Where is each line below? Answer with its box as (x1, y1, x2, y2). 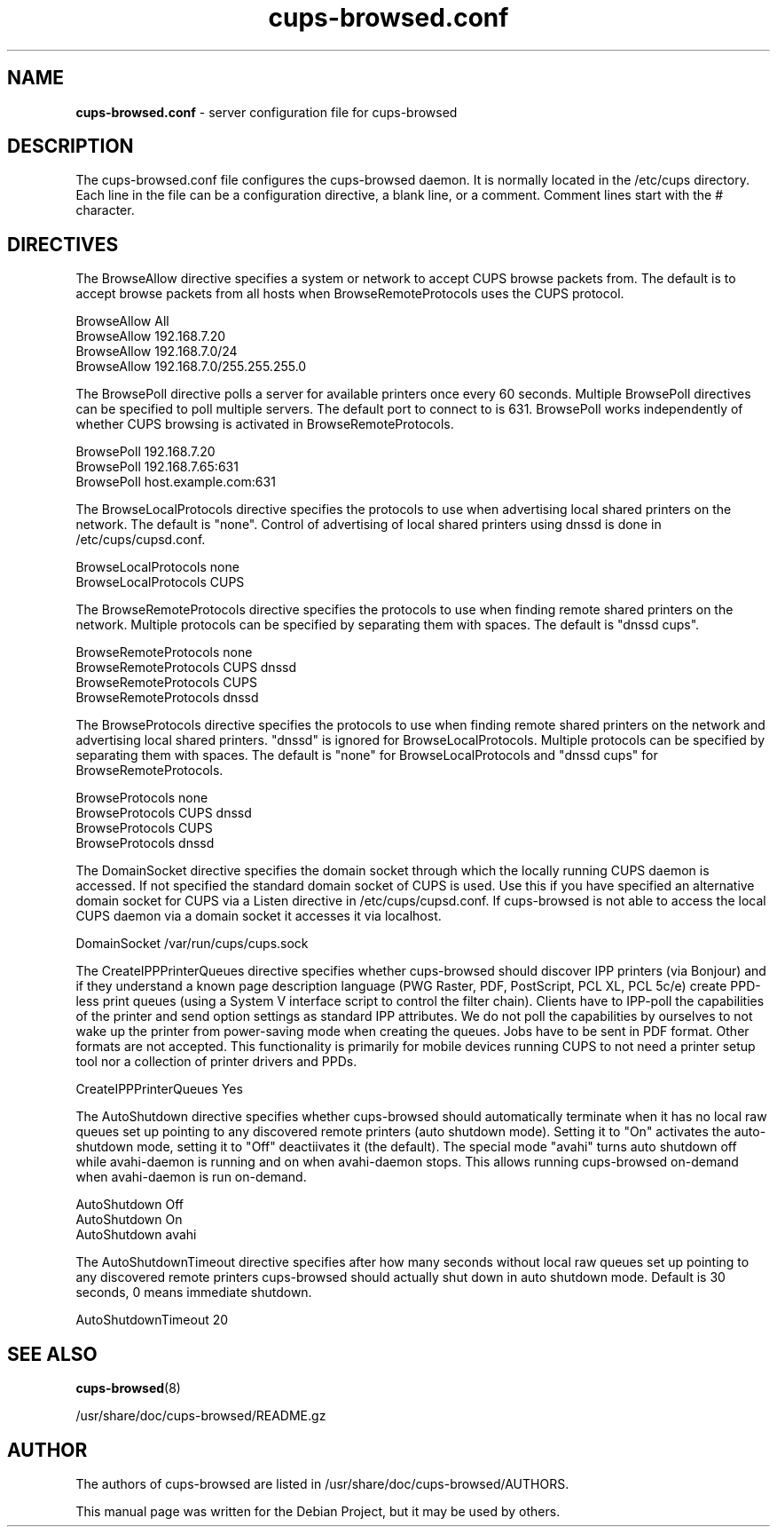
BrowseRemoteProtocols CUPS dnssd (75, 660, 296, 676)
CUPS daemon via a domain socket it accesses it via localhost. (75, 908, 442, 924)
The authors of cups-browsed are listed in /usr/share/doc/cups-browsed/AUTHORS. (75, 1475, 569, 1491)
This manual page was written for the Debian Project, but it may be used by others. (75, 1503, 561, 1519)
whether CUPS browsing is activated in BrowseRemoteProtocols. (75, 416, 454, 432)
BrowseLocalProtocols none (75, 559, 239, 575)
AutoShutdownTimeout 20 (75, 1312, 229, 1328)
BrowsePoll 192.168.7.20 (75, 444, 216, 460)
